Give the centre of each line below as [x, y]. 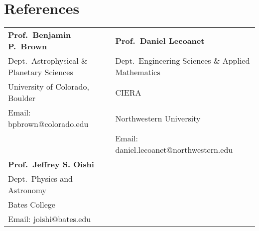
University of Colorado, [49, 87]
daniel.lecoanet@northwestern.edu [174, 150]
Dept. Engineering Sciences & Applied [183, 61]
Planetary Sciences [41, 72]
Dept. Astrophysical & [48, 61]
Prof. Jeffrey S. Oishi [51, 164]
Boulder [22, 98]
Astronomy [27, 190]
